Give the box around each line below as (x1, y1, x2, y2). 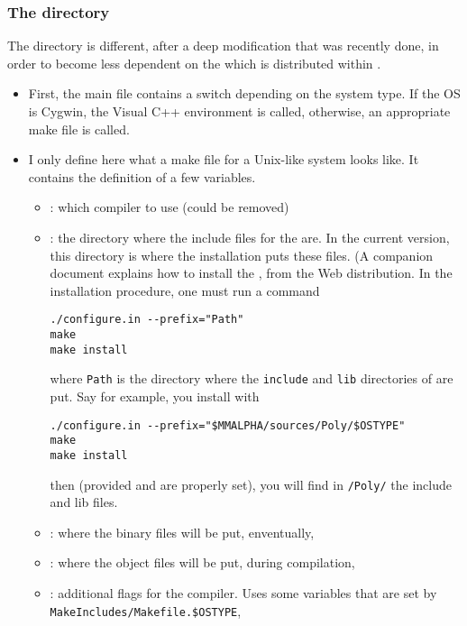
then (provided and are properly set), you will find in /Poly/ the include (50, 474, 452, 493)
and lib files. (50, 493, 118, 511)
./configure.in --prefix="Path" (50, 313, 244, 327)
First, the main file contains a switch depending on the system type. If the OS (28, 84, 461, 103)
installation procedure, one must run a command (50, 281, 320, 299)
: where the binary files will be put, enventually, (50, 522, 315, 541)
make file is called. (28, 119, 130, 138)
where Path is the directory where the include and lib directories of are (50, 369, 453, 388)
